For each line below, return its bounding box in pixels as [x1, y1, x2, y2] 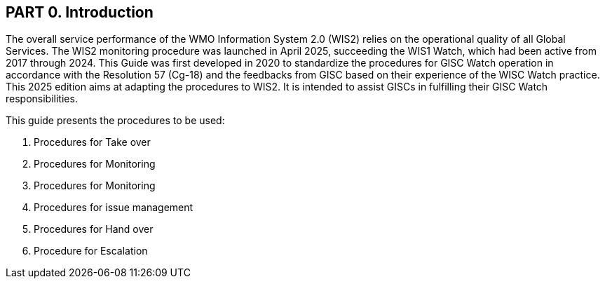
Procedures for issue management [34, 201, 193, 214]
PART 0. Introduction [6, 4, 154, 21]
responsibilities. [6, 93, 78, 105]
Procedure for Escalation [34, 245, 148, 257]
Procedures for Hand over [34, 223, 154, 236]
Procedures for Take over [34, 136, 151, 149]
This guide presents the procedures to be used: [6, 114, 225, 127]
